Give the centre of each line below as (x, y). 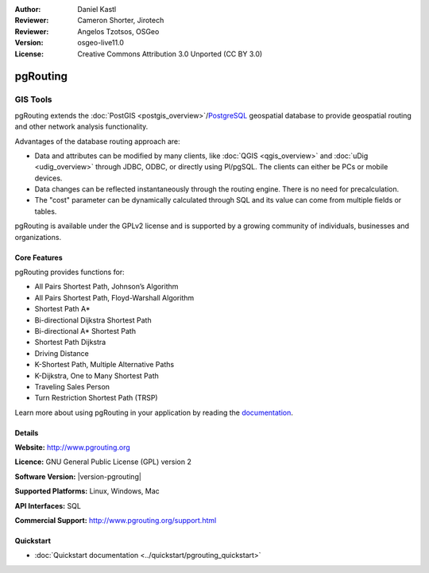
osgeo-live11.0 (101, 43)
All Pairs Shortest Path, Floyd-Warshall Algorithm (114, 297)
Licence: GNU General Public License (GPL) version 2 (103, 462)
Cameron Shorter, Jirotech (121, 21)
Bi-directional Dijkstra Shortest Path (93, 320)
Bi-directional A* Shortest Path (85, 331)
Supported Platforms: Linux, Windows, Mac (87, 491)
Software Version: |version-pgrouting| (78, 476)
